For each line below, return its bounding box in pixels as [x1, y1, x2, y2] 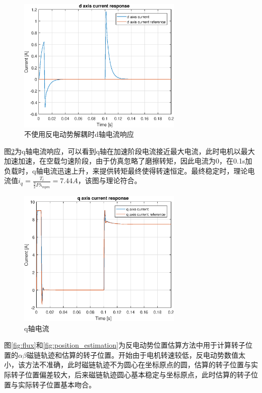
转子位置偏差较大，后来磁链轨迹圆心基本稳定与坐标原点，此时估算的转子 [11, 369, 251, 379]
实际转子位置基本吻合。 [18, 379, 96, 389]
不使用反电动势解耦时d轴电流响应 [24, 129, 134, 139]
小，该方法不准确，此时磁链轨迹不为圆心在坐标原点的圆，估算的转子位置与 [4, 359, 251, 370]
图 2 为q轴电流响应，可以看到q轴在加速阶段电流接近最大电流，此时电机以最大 [4, 145, 255, 156]
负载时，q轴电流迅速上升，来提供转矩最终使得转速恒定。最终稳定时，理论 [4, 165, 248, 176]
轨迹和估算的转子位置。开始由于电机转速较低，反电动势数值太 [40, 349, 245, 360]
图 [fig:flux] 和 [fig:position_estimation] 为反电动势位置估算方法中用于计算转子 [4, 340, 245, 350]
